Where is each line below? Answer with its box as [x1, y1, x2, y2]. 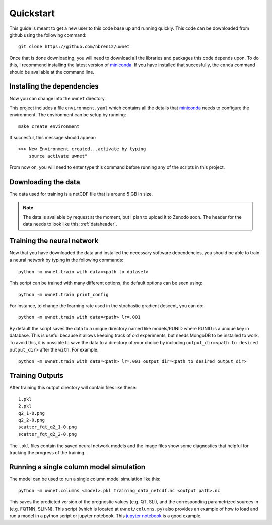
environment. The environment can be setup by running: [9, 112, 126, 118]
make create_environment [18, 123, 80, 129]
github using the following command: [9, 32, 87, 38]
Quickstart [9, 8, 55, 19]
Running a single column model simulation [9, 463, 146, 471]
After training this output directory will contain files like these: [9, 385, 137, 391]
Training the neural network [9, 237, 99, 245]
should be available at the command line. [9, 69, 95, 75]
